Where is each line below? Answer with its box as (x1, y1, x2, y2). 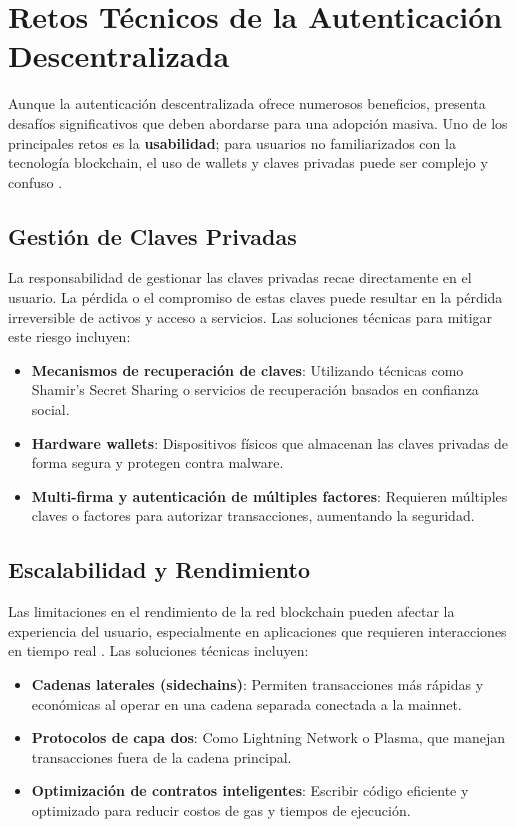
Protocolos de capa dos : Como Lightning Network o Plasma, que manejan (31, 727, 506, 748)
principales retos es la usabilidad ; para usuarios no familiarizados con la (8, 132, 456, 153)
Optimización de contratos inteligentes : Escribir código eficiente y (31, 780, 469, 801)
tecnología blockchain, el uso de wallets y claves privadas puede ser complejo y (8, 152, 488, 173)
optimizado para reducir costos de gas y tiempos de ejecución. (31, 799, 411, 820)
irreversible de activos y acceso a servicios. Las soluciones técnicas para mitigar (8, 306, 493, 327)
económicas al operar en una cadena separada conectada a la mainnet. (31, 693, 462, 714)
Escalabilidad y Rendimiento (8, 554, 311, 585)
